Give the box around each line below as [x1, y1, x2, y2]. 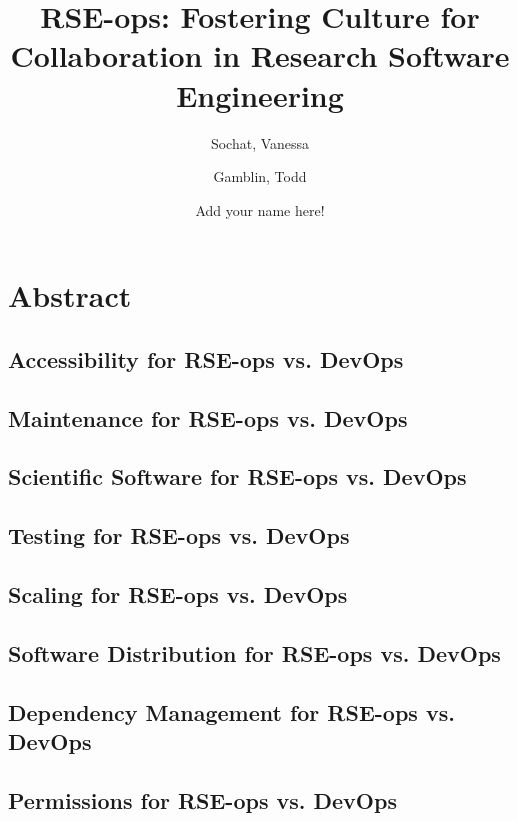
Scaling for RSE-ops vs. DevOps [8, 578, 348, 609]
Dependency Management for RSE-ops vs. [8, 696, 455, 727]
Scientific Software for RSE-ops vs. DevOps [8, 461, 467, 492]
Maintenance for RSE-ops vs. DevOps [8, 402, 408, 433]
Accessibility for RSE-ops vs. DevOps [8, 343, 404, 374]
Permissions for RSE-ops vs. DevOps [8, 784, 397, 815]
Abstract [8, 275, 132, 316]
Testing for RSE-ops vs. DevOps [8, 520, 350, 551]
